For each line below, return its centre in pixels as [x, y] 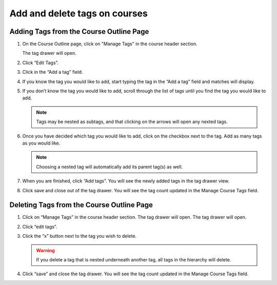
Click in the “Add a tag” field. [53, 72]
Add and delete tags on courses [79, 13]
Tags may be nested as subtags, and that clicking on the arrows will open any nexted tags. [132, 122]
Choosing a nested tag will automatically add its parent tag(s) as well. [110, 167]
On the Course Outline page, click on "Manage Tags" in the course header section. [110, 44]
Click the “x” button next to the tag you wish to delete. [80, 236]
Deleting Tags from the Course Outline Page [81, 205]
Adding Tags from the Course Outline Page [79, 32]
